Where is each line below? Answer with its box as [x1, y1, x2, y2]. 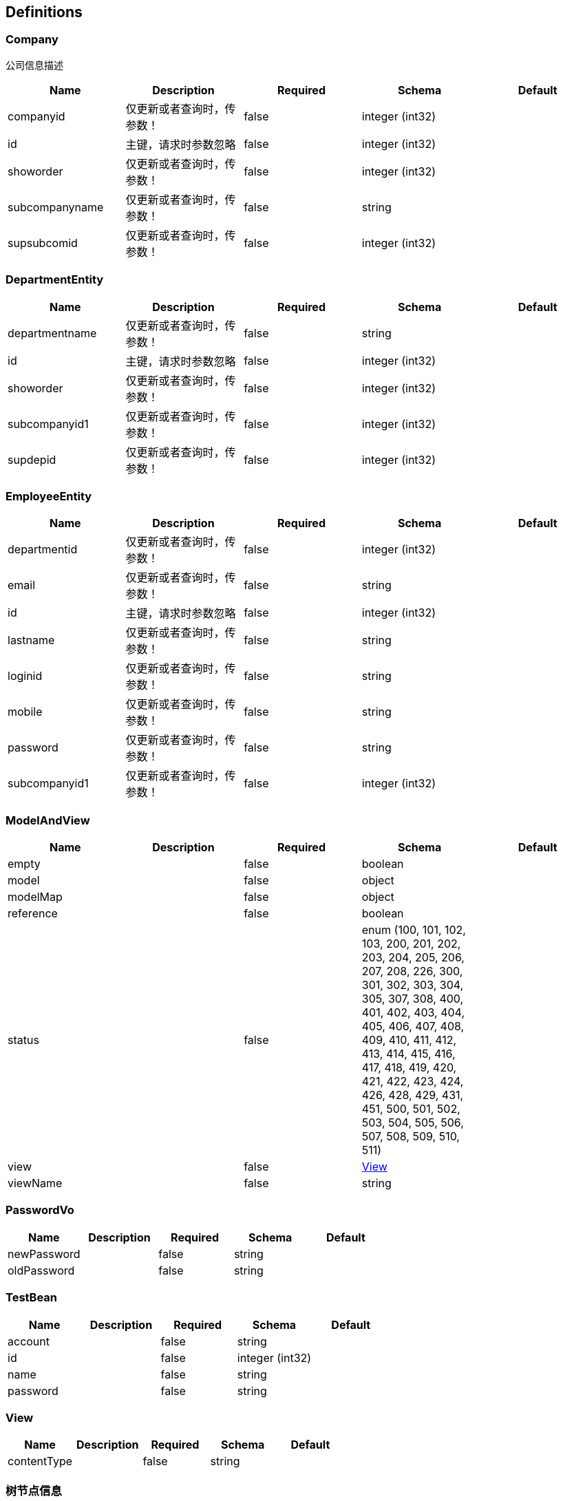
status [8, 1033, 39, 1047]
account [8, 1334, 50, 1348]
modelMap [8, 890, 63, 904]
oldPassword [8, 1263, 75, 1277]
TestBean [6, 1290, 57, 1305]
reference [8, 906, 58, 921]
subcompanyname [8, 200, 104, 214]
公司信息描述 [6, 58, 63, 71]
